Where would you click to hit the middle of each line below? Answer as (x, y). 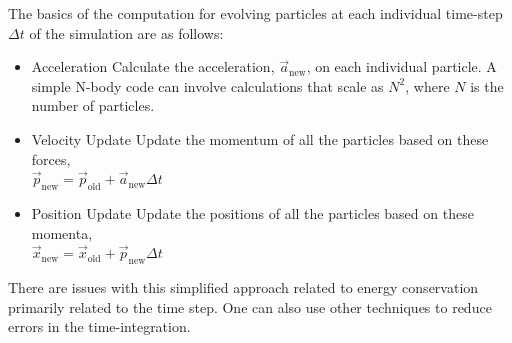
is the (487, 85)
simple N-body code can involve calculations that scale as (207, 85)
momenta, (62, 232)
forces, (51, 158)
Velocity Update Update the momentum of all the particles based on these (260, 138)
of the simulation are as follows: (126, 32)
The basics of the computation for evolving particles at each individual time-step (255, 13)
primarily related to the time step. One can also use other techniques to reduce (250, 306)
